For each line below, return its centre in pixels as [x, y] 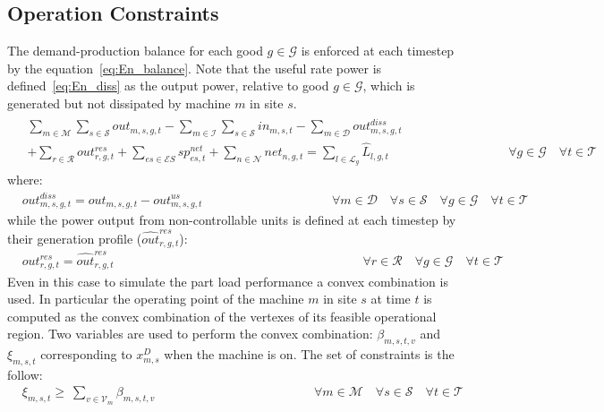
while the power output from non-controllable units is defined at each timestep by [232, 220]
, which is [389, 86]
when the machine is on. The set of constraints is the [309, 354]
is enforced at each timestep [378, 51]
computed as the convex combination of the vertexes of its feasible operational [222, 316]
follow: [25, 374]
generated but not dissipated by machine [119, 103]
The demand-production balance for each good [135, 51]
